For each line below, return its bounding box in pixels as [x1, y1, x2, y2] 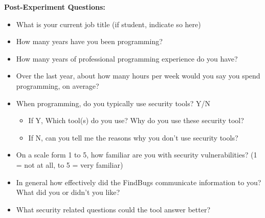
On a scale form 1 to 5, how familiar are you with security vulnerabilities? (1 [16, 149, 257, 160]
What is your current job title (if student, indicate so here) [16, 18, 201, 29]
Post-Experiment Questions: [4, 2, 105, 12]
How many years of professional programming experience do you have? [16, 53, 238, 64]
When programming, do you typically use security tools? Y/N [16, 97, 210, 108]
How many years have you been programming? [16, 36, 163, 47]
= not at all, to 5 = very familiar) [16, 159, 123, 170]
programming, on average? [16, 80, 99, 91]
